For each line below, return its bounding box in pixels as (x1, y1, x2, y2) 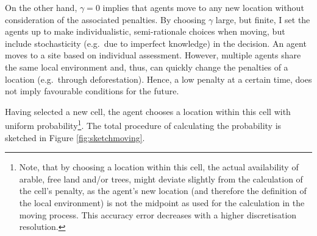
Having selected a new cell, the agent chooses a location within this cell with (5, 105, 291, 117)
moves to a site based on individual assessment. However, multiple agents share (5, 49, 301, 61)
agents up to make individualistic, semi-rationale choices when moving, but (5, 25, 285, 38)
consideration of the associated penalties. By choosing (5, 13, 206, 26)
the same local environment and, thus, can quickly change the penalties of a (5, 60, 288, 73)
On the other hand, (5, 1, 77, 13)
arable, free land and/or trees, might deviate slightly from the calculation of (19, 172, 303, 185)
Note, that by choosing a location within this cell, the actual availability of (19, 161, 299, 173)
